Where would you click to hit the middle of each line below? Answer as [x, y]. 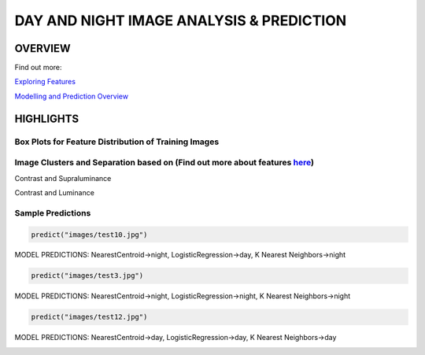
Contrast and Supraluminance [63, 178]
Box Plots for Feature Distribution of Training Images [117, 142]
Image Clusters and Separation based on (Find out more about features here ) [164, 163]
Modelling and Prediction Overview [72, 96]
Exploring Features [45, 82]
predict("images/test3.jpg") [87, 276]
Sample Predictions [53, 213]
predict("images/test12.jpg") [89, 317]
